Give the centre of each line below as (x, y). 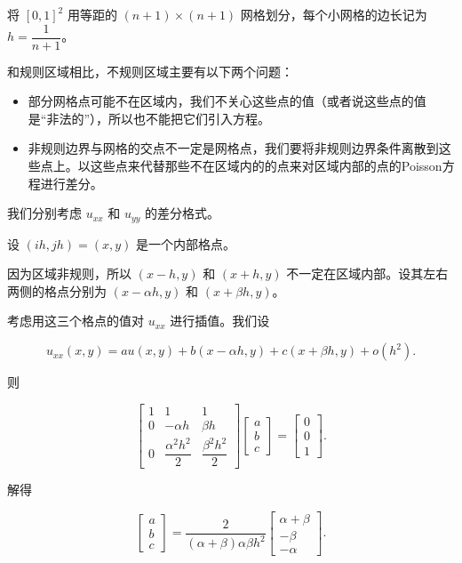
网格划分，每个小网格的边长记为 (334, 14)
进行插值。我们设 (220, 321)
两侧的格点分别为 (57, 290)
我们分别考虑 (44, 213)
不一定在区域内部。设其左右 (367, 273)
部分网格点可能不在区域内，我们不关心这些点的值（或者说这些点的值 (227, 101)
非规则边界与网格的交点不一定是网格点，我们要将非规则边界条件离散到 (233, 148)
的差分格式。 (183, 213)
